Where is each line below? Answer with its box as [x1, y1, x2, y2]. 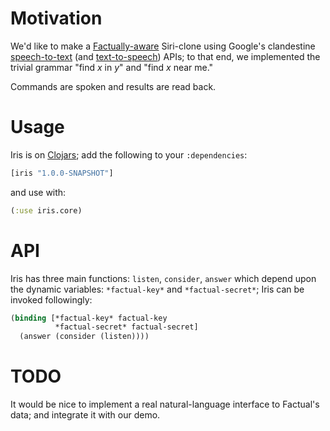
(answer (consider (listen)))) [19, 332, 150, 342]
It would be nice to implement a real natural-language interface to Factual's [10, 398, 320, 411]
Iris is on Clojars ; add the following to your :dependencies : [10, 148, 248, 161]
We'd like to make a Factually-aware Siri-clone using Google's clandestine [10, 40, 316, 52]
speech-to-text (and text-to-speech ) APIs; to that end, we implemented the [10, 50, 321, 62]
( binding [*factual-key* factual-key [10, 313, 168, 323]
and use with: [10, 186, 67, 198]
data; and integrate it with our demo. [10, 409, 161, 421]
